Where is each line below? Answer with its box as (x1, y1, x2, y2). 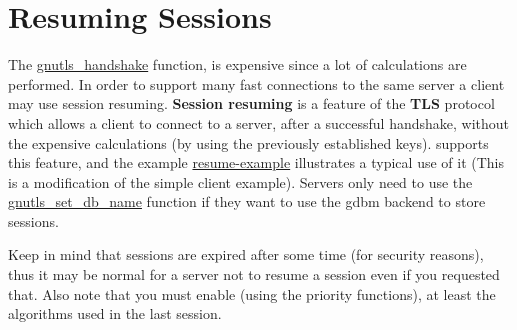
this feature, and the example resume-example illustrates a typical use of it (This (8, 152, 505, 173)
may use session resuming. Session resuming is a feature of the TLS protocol (8, 93, 495, 114)
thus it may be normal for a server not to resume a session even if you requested (8, 264, 500, 285)
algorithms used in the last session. (8, 303, 222, 324)
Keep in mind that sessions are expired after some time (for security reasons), (8, 244, 484, 265)
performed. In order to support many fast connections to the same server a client (8, 73, 505, 94)
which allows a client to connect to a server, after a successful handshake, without (8, 112, 510, 133)
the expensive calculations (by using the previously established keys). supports (8, 132, 489, 153)
